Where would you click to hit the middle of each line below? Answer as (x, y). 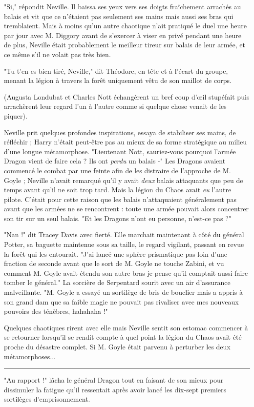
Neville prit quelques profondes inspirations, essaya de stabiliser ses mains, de (120, 132)
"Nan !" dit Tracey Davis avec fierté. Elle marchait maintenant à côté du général (124, 234)
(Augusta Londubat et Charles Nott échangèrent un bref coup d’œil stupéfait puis (127, 96)
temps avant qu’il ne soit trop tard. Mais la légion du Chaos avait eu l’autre (118, 190)
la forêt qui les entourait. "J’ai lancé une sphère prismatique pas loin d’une (116, 254)
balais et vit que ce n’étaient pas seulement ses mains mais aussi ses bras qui (119, 16)
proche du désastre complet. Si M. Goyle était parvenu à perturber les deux (117, 346)
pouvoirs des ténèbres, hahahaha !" (56, 311)
